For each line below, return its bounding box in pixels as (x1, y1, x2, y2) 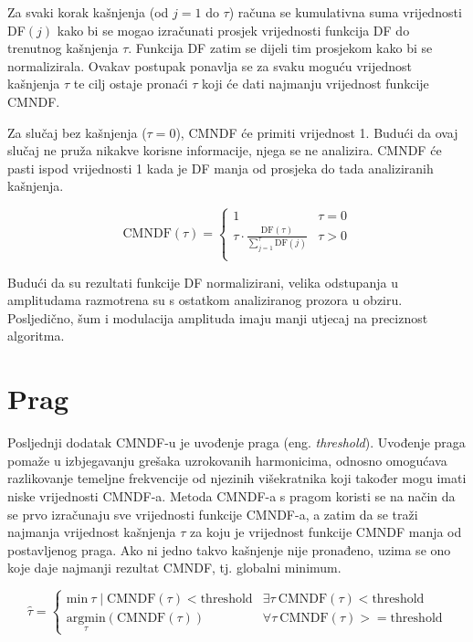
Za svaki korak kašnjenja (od (7, 3, 169, 21)
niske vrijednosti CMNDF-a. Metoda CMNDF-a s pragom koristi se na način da (7, 486, 456, 505)
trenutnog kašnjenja (7, 38, 119, 58)
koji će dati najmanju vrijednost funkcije (202, 74, 429, 93)
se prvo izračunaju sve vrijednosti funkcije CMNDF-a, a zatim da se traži (7, 504, 418, 523)
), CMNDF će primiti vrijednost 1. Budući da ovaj (175, 122, 458, 142)
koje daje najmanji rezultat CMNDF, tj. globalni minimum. (7, 558, 342, 577)
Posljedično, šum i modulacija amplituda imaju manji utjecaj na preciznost (7, 308, 428, 327)
